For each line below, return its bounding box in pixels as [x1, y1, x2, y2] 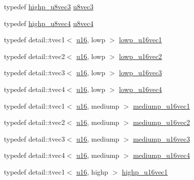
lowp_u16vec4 [119, 84, 162, 94]
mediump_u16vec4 [133, 150, 190, 160]
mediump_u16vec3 [133, 133, 190, 144]
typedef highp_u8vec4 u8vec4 [4, 18, 94, 28]
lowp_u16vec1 [119, 34, 162, 45]
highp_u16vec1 [122, 166, 168, 177]
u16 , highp [76, 166, 108, 177]
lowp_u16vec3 [119, 67, 162, 78]
